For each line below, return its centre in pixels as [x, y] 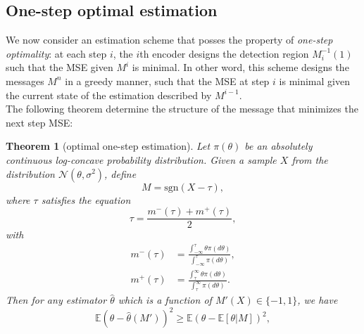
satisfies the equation [86, 199]
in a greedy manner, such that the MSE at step [167, 81]
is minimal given [314, 81]
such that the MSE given [59, 67]
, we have [318, 300]
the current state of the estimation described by [109, 95]
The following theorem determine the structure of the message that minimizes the [182, 109]
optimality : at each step [56, 53]
